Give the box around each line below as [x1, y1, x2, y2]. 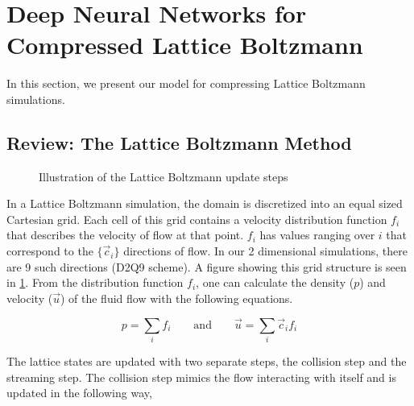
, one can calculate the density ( [196, 274, 354, 291]
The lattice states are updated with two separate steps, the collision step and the [6, 353, 407, 369]
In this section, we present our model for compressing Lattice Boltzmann [6, 75, 366, 92]
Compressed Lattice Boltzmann [6, 28, 363, 61]
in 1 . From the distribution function [6, 274, 184, 291]
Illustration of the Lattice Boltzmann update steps [39, 168, 288, 184]
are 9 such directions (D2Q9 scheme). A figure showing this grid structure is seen [6, 258, 407, 275]
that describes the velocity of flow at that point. [6, 226, 244, 243]
